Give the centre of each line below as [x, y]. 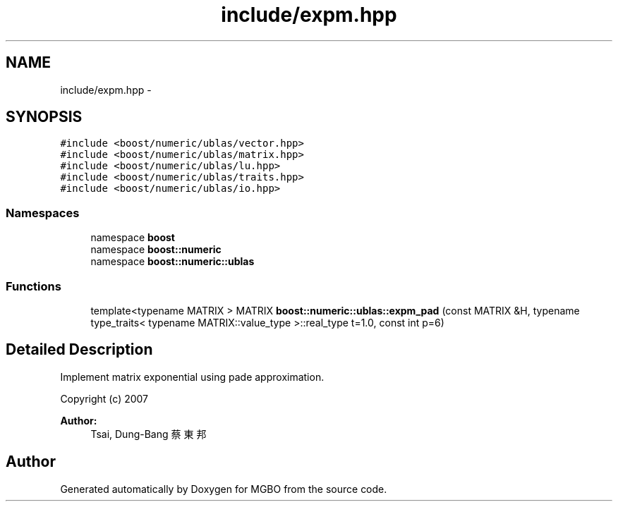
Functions [34, 286]
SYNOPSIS [44, 117]
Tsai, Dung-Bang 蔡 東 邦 [149, 434]
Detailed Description [79, 350]
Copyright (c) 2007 [104, 398]
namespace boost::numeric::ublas [172, 262]
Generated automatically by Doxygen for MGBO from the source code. [224, 489]
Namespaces [43, 213]
